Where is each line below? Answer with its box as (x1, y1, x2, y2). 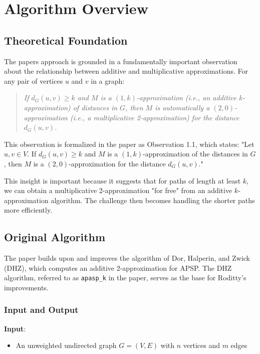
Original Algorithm (4, 229, 106, 245)
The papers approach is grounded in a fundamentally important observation (4, 56, 237, 66)
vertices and (183, 340, 220, 350)
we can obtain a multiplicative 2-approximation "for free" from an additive (4, 185, 232, 196)
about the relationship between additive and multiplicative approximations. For (4, 66, 248, 76)
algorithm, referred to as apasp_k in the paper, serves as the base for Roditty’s (4, 272, 246, 283)
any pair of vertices (4, 75, 63, 86)
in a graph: (91, 75, 125, 86)
